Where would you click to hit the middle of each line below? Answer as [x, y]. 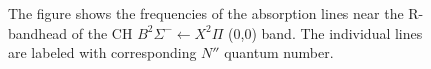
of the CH [102, 32]
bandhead [38, 32]
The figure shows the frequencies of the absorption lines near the [206, 13]
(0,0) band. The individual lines [325, 32]
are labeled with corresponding [102, 52]
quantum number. [279, 52]
